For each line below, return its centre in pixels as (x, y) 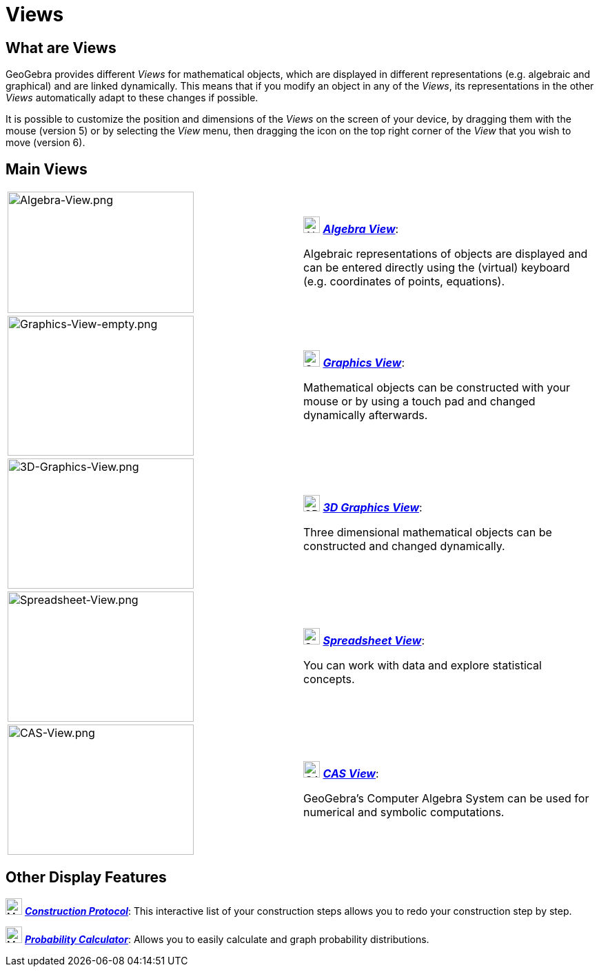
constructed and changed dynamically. (404, 546)
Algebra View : (361, 229)
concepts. (329, 679)
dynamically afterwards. (366, 415)
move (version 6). (45, 143)
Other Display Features (86, 878)
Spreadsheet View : (374, 640)
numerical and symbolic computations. (404, 812)
